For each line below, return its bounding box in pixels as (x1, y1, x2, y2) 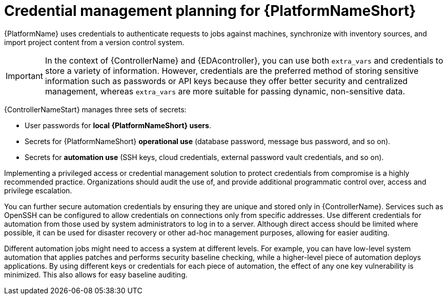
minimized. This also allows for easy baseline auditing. (4, 270, 188, 279)
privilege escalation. (4, 186, 72, 195)
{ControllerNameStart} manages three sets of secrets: (4, 105, 187, 114)
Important (6, 70, 43, 81)
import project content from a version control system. (4, 37, 185, 47)
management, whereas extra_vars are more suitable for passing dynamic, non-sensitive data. (45, 86, 405, 96)
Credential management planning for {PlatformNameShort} (4, 2, 416, 19)
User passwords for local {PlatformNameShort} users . (25, 121, 211, 130)
